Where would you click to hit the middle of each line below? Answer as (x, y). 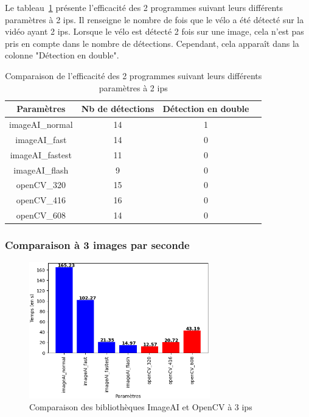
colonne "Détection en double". (62, 55)
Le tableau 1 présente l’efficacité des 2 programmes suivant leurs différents (144, 7)
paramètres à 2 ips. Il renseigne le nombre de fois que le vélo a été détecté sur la (154, 19)
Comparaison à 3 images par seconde (97, 245)
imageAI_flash (41, 170)
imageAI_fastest (41, 154)
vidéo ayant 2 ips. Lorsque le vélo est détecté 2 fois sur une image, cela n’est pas (154, 31)
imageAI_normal (41, 124)
